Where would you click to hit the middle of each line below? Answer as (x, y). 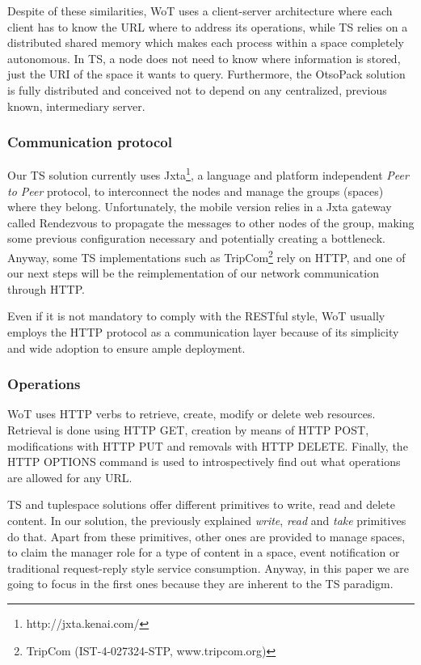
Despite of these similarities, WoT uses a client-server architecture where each (200, 11)
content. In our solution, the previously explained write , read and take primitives (207, 520)
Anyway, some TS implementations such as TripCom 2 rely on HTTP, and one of (206, 256)
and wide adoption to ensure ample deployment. (126, 347)
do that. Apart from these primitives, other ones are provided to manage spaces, (206, 536)
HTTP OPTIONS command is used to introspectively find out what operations (204, 462)
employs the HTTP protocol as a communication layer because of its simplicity (203, 332)
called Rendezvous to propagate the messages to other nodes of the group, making (211, 222)
